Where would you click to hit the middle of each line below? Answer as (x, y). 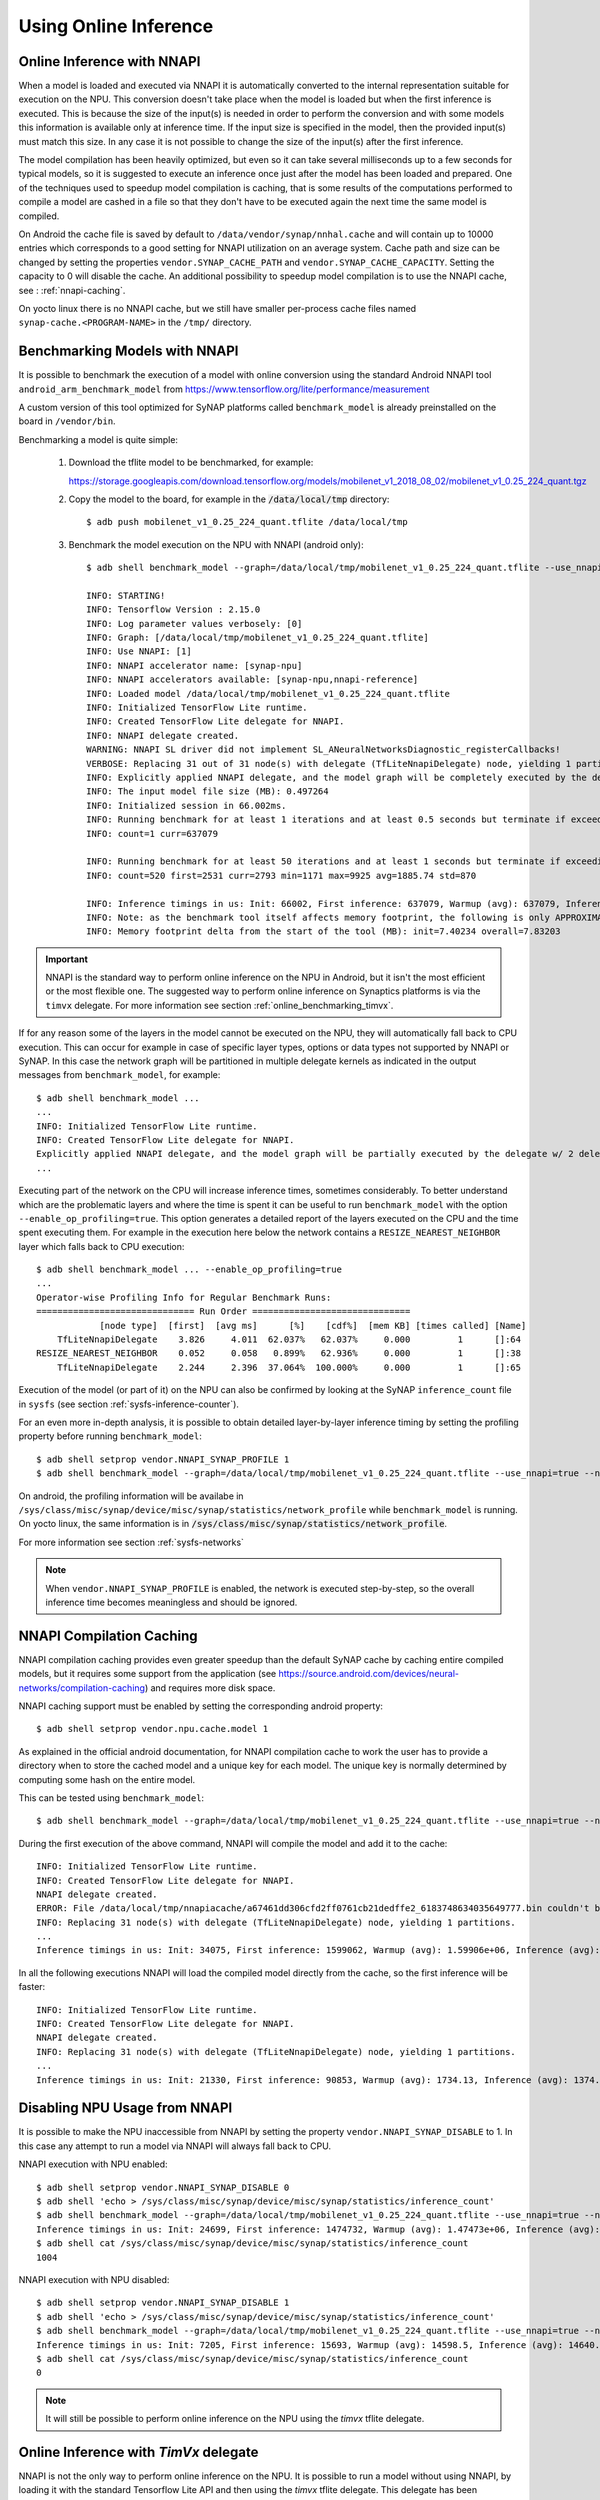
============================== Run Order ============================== (223, 1311)
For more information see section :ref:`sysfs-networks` (131, 1542)
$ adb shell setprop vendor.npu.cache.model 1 (152, 1729)
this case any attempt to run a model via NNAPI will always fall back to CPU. (175, 2146)
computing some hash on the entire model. (107, 1779)
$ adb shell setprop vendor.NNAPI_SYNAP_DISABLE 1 (163, 2303)
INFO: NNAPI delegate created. (163, 735)
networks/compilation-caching (81, 1687)
